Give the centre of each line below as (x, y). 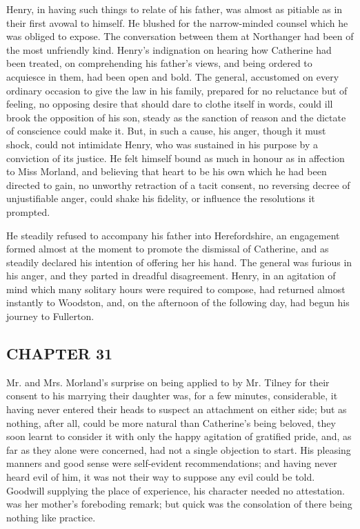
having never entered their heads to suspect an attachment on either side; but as (177, 409)
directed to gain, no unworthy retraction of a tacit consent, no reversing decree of (178, 184)
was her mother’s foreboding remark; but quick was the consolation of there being (179, 504)
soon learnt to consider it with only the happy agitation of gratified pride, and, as (179, 436)
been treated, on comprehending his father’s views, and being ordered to (159, 63)
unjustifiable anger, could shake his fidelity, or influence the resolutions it (161, 198)
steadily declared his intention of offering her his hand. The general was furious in (179, 262)
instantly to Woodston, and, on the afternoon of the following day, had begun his (178, 302)
